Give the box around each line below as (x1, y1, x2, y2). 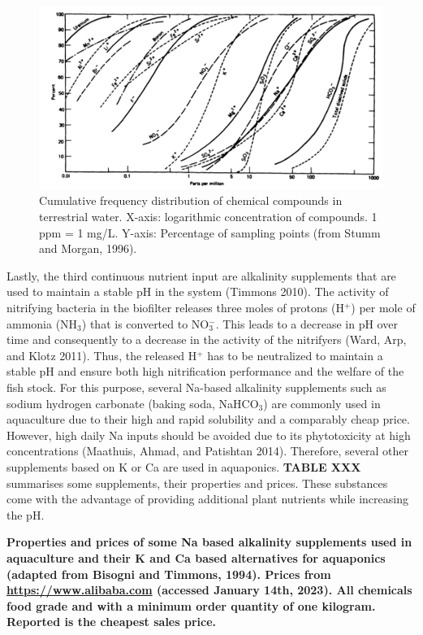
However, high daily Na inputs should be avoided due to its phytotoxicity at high (6, 426, 411, 443)
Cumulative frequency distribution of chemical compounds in (39, 192, 343, 209)
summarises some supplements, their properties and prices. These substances (6, 474, 388, 491)
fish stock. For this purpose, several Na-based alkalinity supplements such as (6, 378, 386, 395)
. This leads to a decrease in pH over (215, 315, 398, 332)
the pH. (6, 506, 45, 523)
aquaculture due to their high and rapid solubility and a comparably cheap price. (6, 411, 410, 428)
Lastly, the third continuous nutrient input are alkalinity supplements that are (6, 267, 396, 284)
